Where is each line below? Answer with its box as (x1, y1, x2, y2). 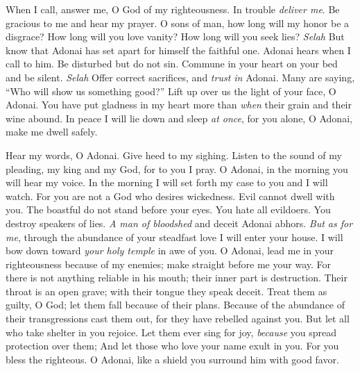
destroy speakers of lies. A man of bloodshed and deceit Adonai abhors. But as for (6, 215, 353, 230)
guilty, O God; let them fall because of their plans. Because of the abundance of (6, 297, 345, 312)
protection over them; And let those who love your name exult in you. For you (6, 338, 339, 353)
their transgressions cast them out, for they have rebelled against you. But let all (6, 311, 350, 326)
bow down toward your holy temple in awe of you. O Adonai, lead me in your (6, 243, 334, 258)
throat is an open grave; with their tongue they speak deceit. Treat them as (6, 283, 327, 298)
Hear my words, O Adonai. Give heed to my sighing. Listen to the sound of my (6, 147, 342, 162)
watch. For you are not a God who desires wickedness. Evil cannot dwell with (6, 188, 335, 203)
